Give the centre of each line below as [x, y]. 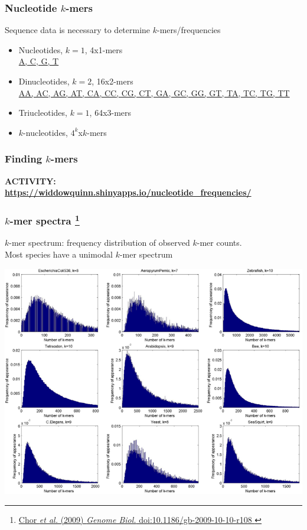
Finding [24, 159]
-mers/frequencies [189, 30]
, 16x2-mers [112, 81]
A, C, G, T [39, 61]
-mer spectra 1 [45, 220]
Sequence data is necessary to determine [78, 30]
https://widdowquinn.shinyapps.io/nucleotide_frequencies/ [128, 192]
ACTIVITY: [30, 181]
